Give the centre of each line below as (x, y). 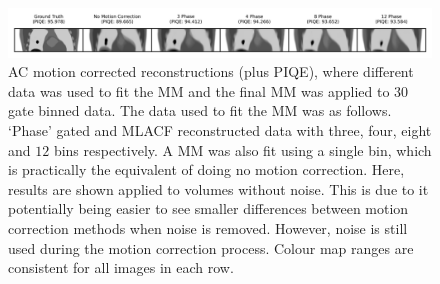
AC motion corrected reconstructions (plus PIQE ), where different (211, 71)
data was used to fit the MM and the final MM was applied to (199, 90)
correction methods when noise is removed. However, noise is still (208, 228)
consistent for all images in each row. (121, 267)
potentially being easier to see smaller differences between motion (208, 208)
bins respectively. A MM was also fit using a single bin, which (242, 149)
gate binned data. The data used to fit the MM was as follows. (200, 110)
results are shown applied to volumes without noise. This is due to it (218, 188)
